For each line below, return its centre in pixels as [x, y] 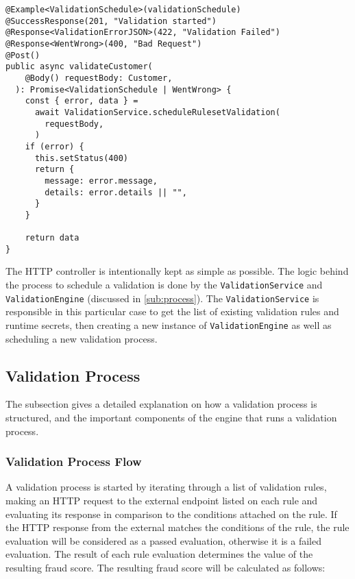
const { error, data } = [82, 101]
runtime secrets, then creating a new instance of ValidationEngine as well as [169, 324]
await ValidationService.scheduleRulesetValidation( [157, 112]
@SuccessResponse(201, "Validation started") [111, 21]
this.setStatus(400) [81, 158]
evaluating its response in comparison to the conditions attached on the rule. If [171, 514]
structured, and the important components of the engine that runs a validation [171, 417]
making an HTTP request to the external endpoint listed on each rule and [162, 500]
